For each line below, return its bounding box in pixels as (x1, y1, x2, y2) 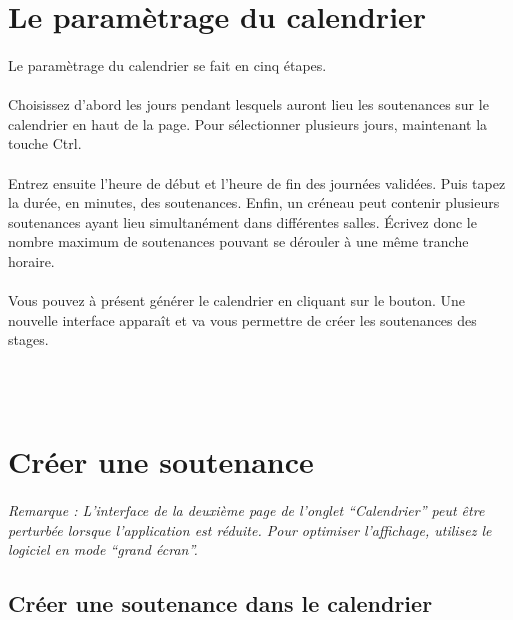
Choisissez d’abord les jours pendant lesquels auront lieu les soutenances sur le (8, 94, 489, 115)
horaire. (8, 250, 55, 271)
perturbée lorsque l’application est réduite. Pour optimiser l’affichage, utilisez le (8, 519, 492, 540)
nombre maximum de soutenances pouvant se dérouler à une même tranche (8, 231, 469, 252)
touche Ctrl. (8, 133, 82, 154)
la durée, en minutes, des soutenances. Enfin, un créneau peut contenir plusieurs (8, 192, 500, 213)
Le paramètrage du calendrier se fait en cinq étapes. (8, 54, 327, 75)
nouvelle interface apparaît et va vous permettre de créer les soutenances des (8, 309, 477, 330)
